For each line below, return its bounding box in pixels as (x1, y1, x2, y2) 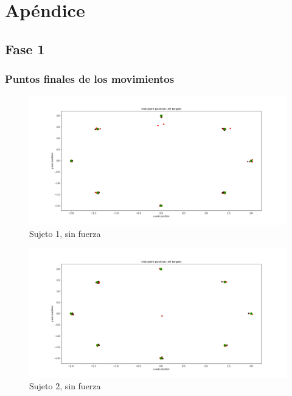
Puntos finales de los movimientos (5, 71, 175, 87)
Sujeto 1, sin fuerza (29, 227, 101, 239)
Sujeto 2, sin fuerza (29, 380, 101, 392)
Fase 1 (5, 39, 45, 58)
